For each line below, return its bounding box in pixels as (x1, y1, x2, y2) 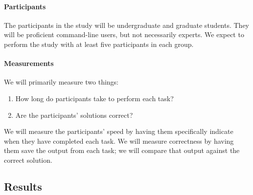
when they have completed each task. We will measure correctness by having (4, 135, 234, 146)
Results (4, 178, 42, 194)
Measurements (4, 58, 54, 68)
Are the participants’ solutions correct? (15, 109, 133, 120)
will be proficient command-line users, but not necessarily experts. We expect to (4, 29, 244, 40)
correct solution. (4, 154, 52, 165)
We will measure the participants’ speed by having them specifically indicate (4, 126, 233, 136)
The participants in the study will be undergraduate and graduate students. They (4, 20, 250, 30)
